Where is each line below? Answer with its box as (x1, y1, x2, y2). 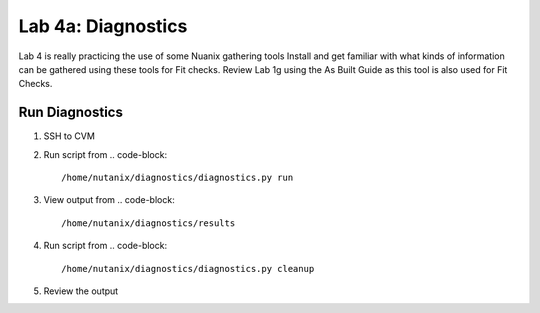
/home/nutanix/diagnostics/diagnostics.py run (61, 172, 294, 184)
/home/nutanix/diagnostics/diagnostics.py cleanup (61, 263, 315, 274)
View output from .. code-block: (43, 194, 175, 206)
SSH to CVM (43, 130, 95, 142)
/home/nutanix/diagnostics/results (61, 217, 236, 229)
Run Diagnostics (18, 104, 124, 121)
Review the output (43, 285, 119, 297)
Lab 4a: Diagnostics (18, 15, 188, 37)
